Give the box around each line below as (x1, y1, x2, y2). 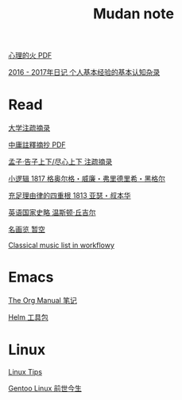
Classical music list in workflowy (8, 240, 115, 250)
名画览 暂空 (8, 224, 45, 235)
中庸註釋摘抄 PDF (8, 140, 66, 150)
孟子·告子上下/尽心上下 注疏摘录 (8, 157, 113, 167)
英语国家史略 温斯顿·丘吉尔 (8, 208, 96, 217)
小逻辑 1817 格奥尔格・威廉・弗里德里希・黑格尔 (8, 174, 165, 184)
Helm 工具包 (8, 313, 49, 322)
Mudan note (92, 5, 175, 23)
